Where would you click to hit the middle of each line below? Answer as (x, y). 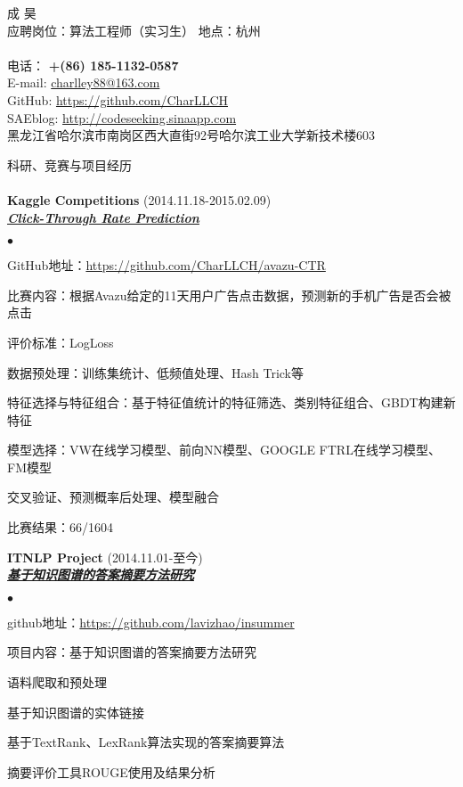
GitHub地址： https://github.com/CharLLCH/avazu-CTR (167, 265)
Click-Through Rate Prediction (103, 217)
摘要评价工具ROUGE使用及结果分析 (111, 771)
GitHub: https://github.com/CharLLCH (118, 99)
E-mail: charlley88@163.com (84, 82)
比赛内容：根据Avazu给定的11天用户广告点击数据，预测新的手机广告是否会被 (229, 295)
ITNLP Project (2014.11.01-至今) (105, 557)
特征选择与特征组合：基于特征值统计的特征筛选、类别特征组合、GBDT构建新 (231, 402)
